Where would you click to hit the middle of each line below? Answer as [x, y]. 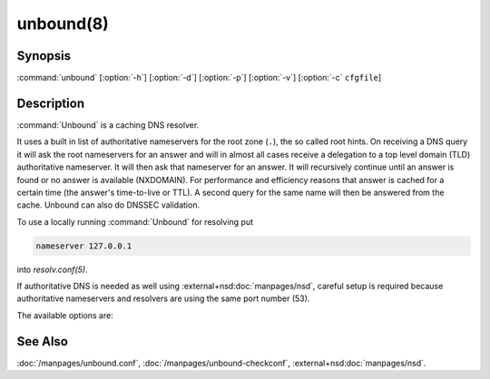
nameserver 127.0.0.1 [84, 246]
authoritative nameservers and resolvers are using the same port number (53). [163, 298]
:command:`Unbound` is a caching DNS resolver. [108, 125]
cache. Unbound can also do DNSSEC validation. [108, 205]
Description [51, 103]
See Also [42, 341]
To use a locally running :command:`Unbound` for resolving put [135, 221]
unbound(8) [63, 24]
